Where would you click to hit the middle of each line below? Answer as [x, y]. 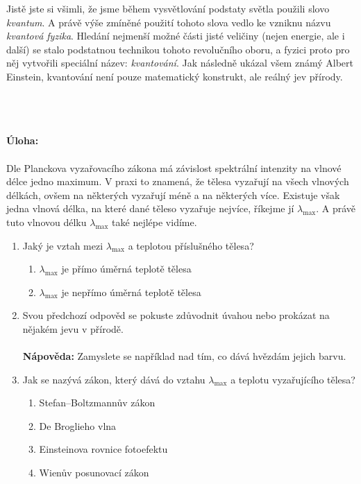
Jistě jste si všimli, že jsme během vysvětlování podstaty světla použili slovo [168, 8]
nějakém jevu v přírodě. [73, 328]
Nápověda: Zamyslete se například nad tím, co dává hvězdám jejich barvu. [184, 356]
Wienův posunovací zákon [94, 473]
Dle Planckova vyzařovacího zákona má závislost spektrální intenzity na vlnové [174, 167]
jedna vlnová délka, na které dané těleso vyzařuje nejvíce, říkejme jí [150, 208]
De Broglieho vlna [78, 425]
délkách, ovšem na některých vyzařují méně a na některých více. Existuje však [173, 195]
